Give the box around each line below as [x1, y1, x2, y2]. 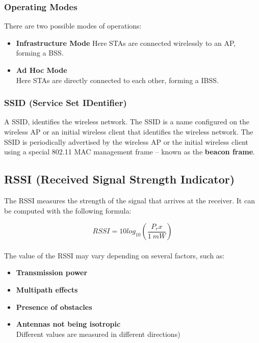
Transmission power [16, 267, 88, 278]
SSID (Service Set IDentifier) [4, 96, 127, 109]
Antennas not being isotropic [16, 319, 121, 329]
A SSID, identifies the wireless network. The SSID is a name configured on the [4, 116, 250, 127]
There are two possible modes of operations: [4, 20, 142, 31]
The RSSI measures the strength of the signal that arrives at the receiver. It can [4, 195, 255, 205]
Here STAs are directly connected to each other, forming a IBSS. [16, 74, 219, 85]
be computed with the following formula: [4, 205, 132, 216]
